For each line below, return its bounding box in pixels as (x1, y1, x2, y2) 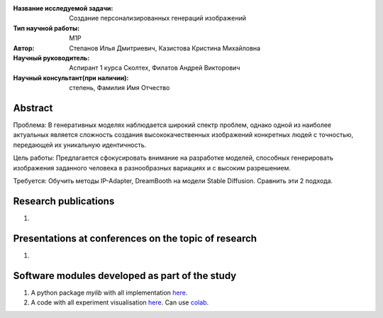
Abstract (13, 102, 53, 114)
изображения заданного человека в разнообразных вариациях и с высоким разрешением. (13, 163, 291, 172)
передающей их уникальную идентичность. (13, 141, 147, 149)
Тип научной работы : (13, 23, 80, 32)
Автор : (13, 43, 35, 53)
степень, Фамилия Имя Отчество (69, 84, 170, 92)
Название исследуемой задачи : (13, 4, 113, 12)
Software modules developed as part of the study (13, 270, 237, 282)
